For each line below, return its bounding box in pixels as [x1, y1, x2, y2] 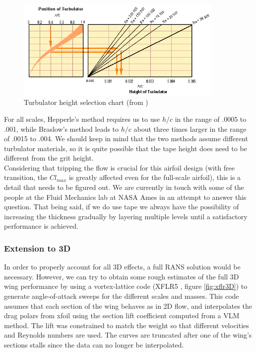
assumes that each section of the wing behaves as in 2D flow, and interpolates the [4, 300, 253, 311]
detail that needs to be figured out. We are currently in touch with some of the [4, 182, 244, 192]
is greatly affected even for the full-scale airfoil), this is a [68, 172, 241, 182]
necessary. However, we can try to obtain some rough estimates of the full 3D [4, 271, 239, 281]
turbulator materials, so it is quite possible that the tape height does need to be [4, 143, 247, 153]
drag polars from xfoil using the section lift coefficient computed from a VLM [4, 310, 240, 321]
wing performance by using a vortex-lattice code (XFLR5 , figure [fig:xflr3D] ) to [4, 281, 248, 291]
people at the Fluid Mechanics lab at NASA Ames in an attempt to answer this [4, 191, 247, 202]
